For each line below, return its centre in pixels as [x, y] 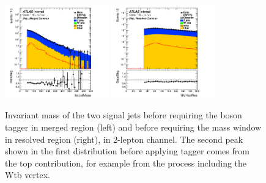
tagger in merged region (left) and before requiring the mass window [133, 127]
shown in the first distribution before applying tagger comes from [127, 151]
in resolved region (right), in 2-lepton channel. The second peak [124, 139]
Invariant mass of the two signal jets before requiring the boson [124, 115]
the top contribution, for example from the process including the [126, 163]
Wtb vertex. [28, 175]
